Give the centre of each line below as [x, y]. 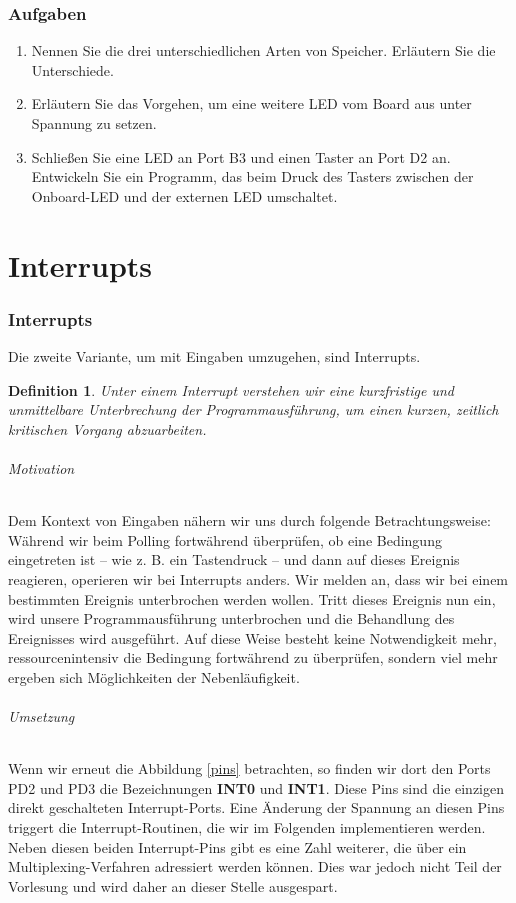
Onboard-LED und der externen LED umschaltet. [184, 195]
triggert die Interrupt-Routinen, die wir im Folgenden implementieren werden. [247, 827]
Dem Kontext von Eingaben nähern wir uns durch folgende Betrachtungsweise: [249, 520]
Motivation [41, 467]
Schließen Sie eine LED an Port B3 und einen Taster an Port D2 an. [241, 156]
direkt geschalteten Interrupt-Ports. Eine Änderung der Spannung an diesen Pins [256, 807]
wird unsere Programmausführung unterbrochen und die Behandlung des [231, 618]
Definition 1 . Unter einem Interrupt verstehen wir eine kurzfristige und [231, 389]
